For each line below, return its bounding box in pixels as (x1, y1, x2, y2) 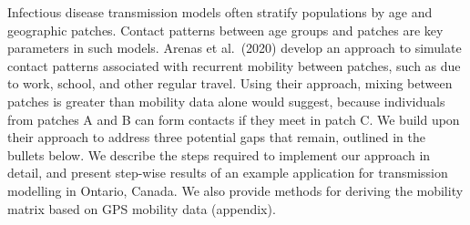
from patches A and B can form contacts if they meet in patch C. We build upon (7, 109, 460, 128)
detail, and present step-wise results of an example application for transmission (7, 163, 448, 182)
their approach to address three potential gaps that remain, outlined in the (7, 128, 425, 147)
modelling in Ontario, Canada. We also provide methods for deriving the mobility (7, 180, 464, 199)
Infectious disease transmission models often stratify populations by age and (7, 3, 433, 21)
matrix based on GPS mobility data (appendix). (7, 199, 276, 218)
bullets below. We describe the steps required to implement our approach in (7, 145, 431, 164)
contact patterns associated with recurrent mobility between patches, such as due (7, 56, 461, 75)
